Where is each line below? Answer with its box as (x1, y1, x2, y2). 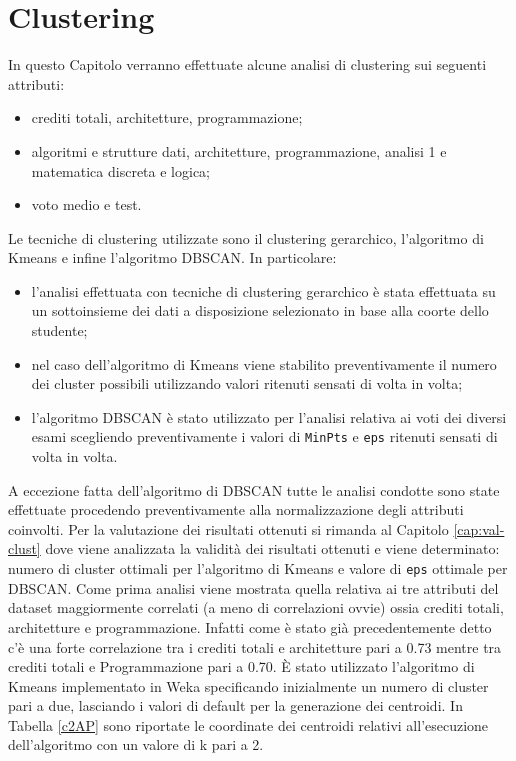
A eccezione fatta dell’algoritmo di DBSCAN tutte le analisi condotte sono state (8, 479, 500, 500)
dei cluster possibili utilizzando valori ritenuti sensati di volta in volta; (31, 373, 463, 394)
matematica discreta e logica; (31, 160, 210, 181)
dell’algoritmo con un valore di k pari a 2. (8, 734, 264, 755)
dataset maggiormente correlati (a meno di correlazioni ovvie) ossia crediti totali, (8, 597, 504, 618)
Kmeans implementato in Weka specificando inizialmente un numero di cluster (8, 675, 489, 696)
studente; (31, 320, 88, 341)
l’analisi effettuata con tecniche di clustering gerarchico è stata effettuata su (31, 280, 496, 301)
